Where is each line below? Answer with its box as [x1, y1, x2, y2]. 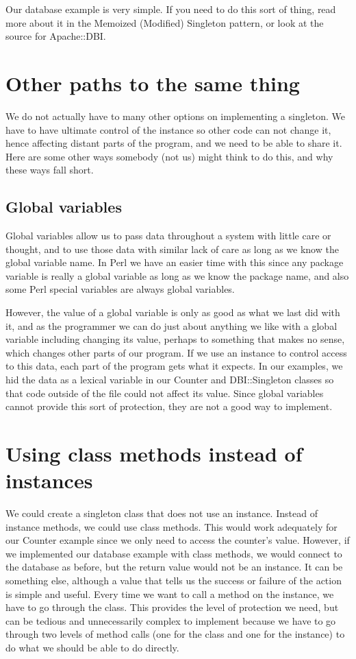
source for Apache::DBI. [5, 29, 106, 43]
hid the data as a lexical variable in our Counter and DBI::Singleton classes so [5, 372, 334, 387]
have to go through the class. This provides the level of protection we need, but [5, 600, 339, 614]
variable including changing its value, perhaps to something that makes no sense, [5, 332, 345, 346]
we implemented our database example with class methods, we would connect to [5, 546, 342, 560]
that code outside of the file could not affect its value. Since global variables [5, 385, 324, 400]
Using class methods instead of [5, 439, 303, 467]
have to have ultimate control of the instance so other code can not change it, [5, 122, 331, 136]
